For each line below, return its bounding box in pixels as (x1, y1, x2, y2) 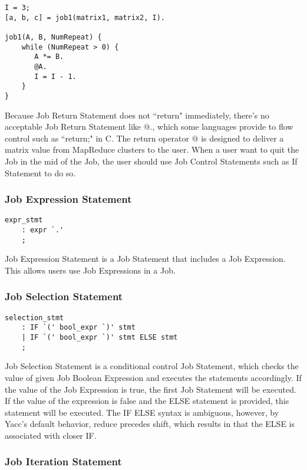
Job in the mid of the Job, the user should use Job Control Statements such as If (5, 155, 298, 167)
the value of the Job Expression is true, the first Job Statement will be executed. (5, 383, 296, 395)
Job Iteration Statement (5, 454, 122, 469)
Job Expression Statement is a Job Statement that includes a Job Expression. (5, 252, 286, 265)
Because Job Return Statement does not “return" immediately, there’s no (5, 109, 269, 121)
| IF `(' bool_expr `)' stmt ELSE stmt (21, 333, 178, 342)
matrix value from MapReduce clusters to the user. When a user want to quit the (5, 143, 299, 156)
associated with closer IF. (5, 429, 97, 441)
